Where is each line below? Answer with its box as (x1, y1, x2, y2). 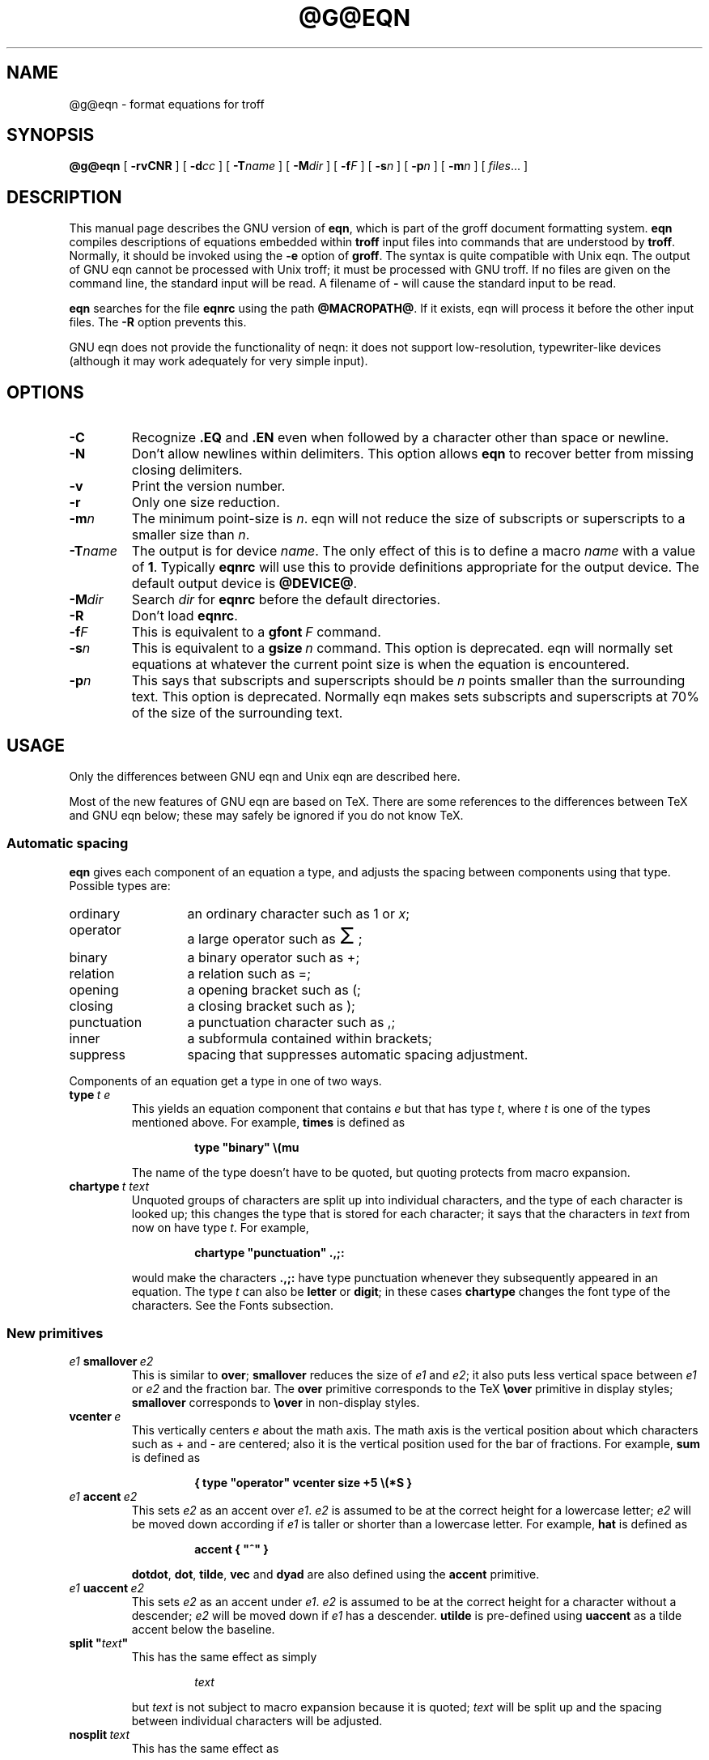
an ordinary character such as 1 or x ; (187, 905, 410, 922)
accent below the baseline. (131, 1622, 275, 1637)
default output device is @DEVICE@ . (131, 575, 358, 592)
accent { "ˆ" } (194, 1542, 269, 1557)
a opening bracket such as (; (187, 981, 361, 998)
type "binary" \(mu (194, 1140, 299, 1154)
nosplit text (69, 1728, 130, 1742)
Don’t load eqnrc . (131, 607, 238, 624)
